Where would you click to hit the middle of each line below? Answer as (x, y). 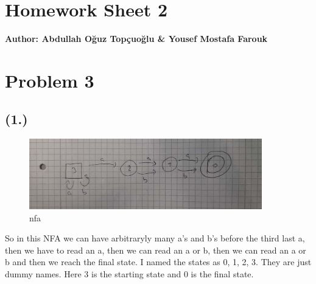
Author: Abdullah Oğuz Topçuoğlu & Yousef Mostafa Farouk (136, 39)
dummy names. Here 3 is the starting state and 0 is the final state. (129, 273)
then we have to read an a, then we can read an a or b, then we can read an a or (156, 250)
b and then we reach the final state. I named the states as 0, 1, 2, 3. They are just (158, 262)
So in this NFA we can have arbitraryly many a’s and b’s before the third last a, (155, 238)
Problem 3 (50, 80)
